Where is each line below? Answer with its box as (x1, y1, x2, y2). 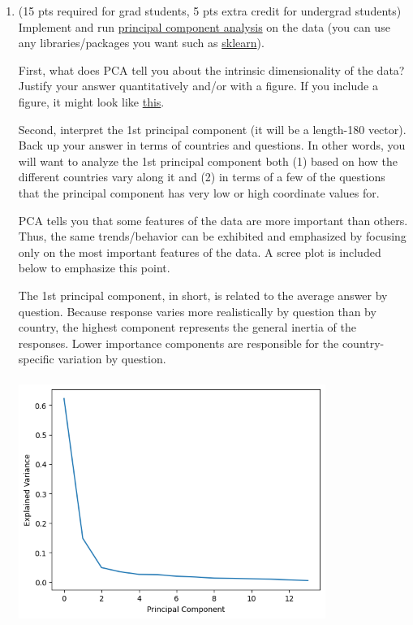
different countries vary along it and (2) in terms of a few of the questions (18, 168, 385, 185)
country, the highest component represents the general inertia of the (18, 319, 356, 336)
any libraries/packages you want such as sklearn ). (18, 34, 265, 51)
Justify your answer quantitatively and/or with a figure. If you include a (18, 77, 378, 94)
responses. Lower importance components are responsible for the (18, 334, 339, 351)
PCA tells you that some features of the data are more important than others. (18, 211, 408, 228)
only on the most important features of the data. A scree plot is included (18, 243, 381, 260)
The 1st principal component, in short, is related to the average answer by (18, 286, 388, 303)
